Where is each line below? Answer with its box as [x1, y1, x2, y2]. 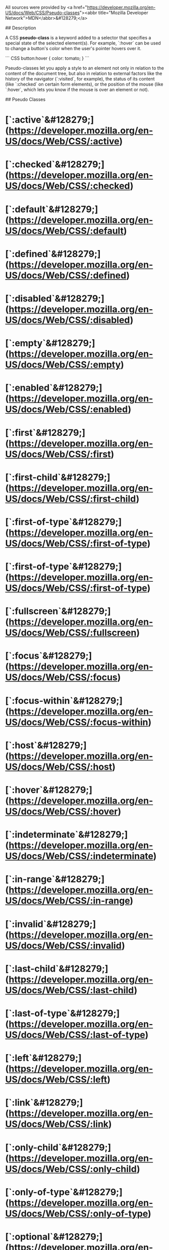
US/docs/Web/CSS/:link [5, 1118, 109, 1130]
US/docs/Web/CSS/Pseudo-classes [5, 10, 80, 16]
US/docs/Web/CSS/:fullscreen [5, 627, 137, 638]
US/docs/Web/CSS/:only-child [5, 1163, 137, 1175]
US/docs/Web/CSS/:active [5, 136, 120, 147]
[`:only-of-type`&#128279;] [5, 1186, 123, 1198]
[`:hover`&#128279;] [5, 784, 92, 795]
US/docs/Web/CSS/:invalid [5, 940, 122, 951]
